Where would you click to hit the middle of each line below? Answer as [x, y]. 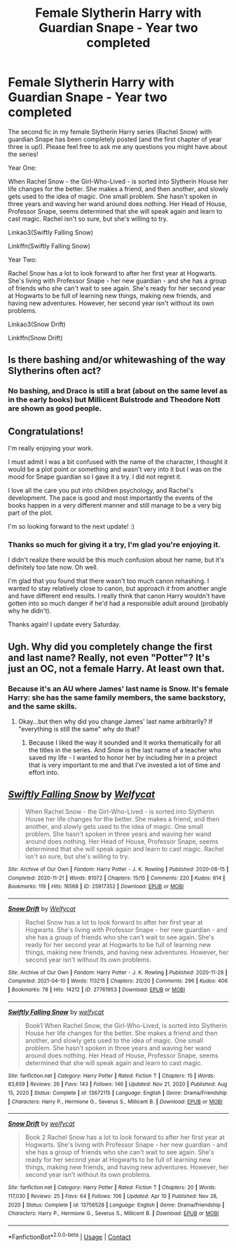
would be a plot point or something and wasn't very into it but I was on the [115, 470]
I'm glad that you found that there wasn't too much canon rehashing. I [109, 581]
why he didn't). [30, 611]
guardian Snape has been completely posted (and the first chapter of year [115, 139]
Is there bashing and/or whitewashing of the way [117, 360]
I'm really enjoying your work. [51, 449]
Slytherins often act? [55, 371]
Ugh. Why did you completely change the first [110, 646]
